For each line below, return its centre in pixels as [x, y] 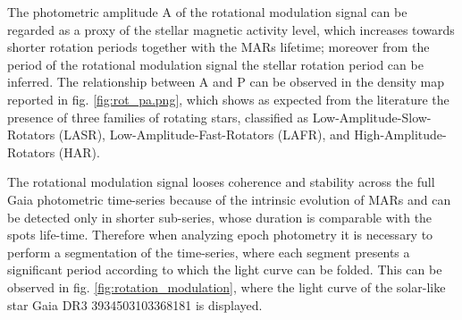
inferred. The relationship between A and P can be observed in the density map [226, 82]
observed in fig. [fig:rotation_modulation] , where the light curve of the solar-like [227, 286]
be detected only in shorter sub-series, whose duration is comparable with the [220, 217]
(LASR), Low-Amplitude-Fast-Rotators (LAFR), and [204, 135]
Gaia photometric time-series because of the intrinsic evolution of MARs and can [229, 199]
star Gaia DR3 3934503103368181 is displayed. [135, 304]
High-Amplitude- [400, 135]
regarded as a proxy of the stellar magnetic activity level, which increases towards [231, 29]
